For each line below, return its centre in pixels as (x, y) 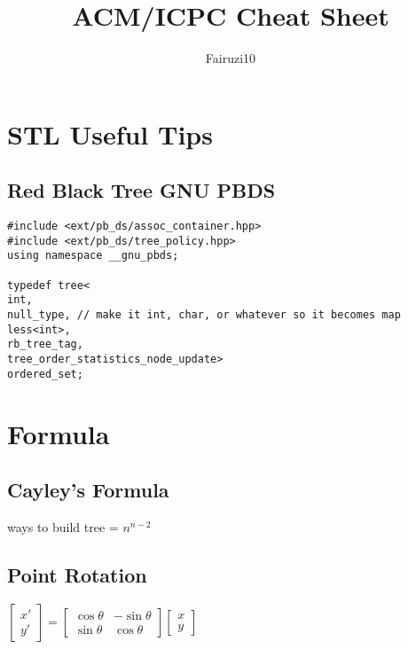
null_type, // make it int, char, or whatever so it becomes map (204, 315)
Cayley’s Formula (88, 490)
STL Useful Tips (110, 133)
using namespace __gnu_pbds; (93, 256)
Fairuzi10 (231, 58)
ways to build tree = (63, 526)
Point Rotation (77, 574)
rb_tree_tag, (45, 344)
